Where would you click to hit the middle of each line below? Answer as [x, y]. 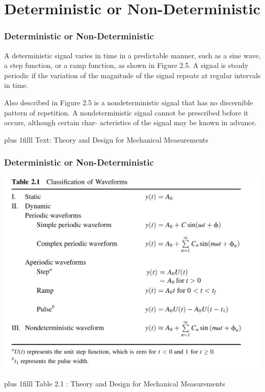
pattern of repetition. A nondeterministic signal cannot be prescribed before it [126, 112]
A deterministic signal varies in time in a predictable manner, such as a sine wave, [132, 55]
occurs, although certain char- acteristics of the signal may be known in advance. [130, 122]
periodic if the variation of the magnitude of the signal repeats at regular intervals [132, 75]
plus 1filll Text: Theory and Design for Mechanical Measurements [106, 139]
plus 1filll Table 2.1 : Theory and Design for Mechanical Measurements [115, 383]
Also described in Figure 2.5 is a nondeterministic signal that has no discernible [129, 102]
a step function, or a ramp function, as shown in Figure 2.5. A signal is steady [126, 65]
